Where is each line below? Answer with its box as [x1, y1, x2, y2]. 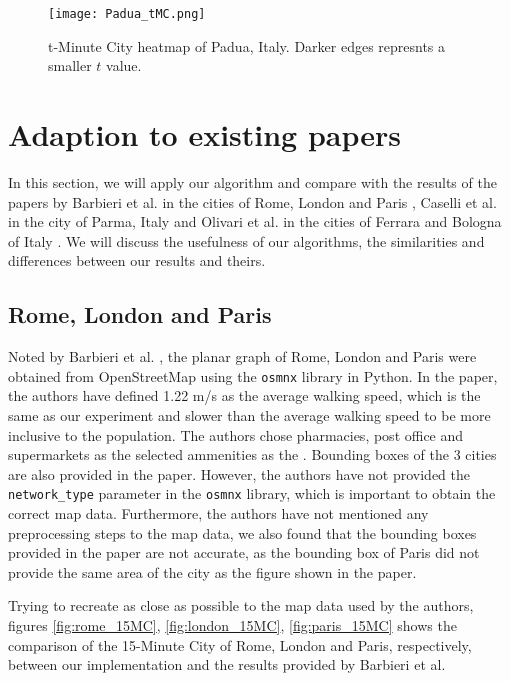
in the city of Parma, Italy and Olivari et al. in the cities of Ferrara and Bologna [8, 211, 502, 232]
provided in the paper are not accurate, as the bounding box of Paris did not [8, 542, 480, 563]
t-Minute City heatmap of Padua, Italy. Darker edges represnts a [48, 35, 446, 56]
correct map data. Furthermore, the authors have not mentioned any [8, 503, 429, 524]
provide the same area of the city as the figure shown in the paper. [8, 561, 417, 582]
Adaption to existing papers [8, 114, 402, 155]
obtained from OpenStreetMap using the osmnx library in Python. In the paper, [8, 365, 498, 386]
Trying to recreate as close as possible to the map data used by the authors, [8, 595, 474, 616]
